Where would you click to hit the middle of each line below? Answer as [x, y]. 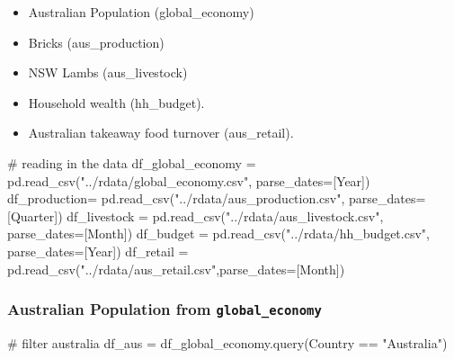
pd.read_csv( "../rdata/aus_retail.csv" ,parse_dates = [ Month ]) [176, 269]
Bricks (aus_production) [96, 42]
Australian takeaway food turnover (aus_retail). [161, 133]
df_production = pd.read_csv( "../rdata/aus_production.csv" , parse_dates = [217, 198]
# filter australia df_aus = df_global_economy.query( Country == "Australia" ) [227, 342]
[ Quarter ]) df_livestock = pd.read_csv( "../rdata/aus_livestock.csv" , [196, 215]
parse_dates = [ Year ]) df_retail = [98, 251]
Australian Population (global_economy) [141, 12]
